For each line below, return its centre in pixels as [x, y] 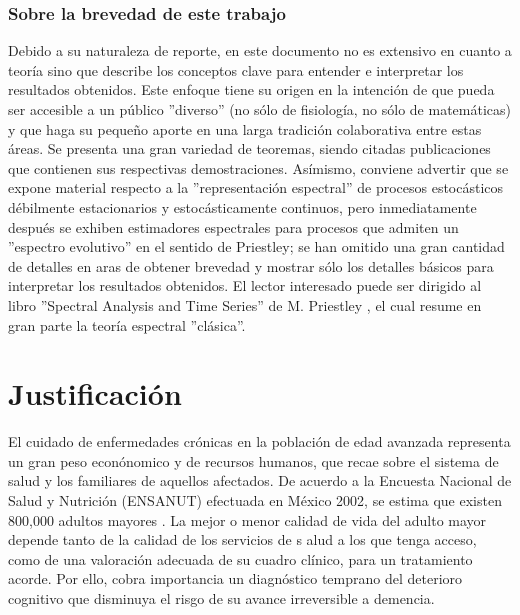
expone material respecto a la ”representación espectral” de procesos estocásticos [256, 187]
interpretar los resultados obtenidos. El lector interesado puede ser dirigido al [245, 285]
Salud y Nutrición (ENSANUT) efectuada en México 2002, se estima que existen [255, 500]
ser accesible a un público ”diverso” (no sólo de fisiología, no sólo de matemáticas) [260, 109]
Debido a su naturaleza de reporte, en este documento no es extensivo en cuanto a [260, 50]
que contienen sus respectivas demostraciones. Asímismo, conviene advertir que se [258, 167]
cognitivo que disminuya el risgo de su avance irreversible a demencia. [221, 598]
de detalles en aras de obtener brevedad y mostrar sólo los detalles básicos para [251, 265]
